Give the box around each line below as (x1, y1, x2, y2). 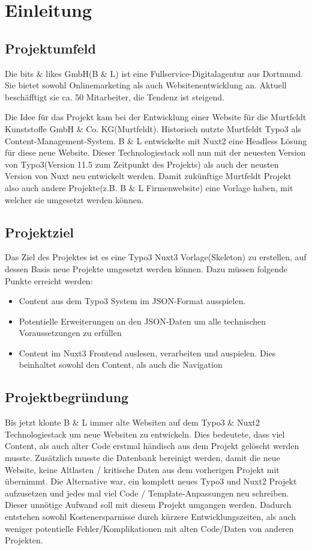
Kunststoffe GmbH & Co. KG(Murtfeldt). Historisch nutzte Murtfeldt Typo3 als (5, 122, 301, 135)
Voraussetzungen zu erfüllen (19, 326, 122, 339)
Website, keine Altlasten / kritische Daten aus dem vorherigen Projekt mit (5, 463, 280, 475)
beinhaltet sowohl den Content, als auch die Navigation (19, 358, 223, 371)
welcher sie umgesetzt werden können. (5, 193, 144, 206)
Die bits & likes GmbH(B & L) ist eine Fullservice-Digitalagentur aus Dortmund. (5, 67, 303, 79)
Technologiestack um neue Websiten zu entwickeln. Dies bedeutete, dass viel (5, 427, 285, 440)
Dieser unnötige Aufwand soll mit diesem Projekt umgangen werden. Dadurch (5, 498, 292, 511)
